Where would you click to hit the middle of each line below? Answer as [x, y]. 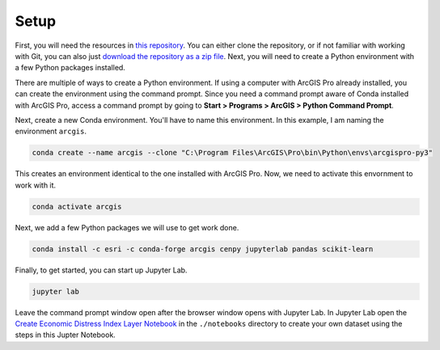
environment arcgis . [51, 131]
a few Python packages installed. [70, 68]
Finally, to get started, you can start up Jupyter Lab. [101, 270]
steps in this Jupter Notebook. [66, 335]
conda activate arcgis [77, 207]
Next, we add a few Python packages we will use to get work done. [127, 227]
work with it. [36, 185]
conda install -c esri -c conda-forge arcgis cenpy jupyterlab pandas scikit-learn [203, 249]
